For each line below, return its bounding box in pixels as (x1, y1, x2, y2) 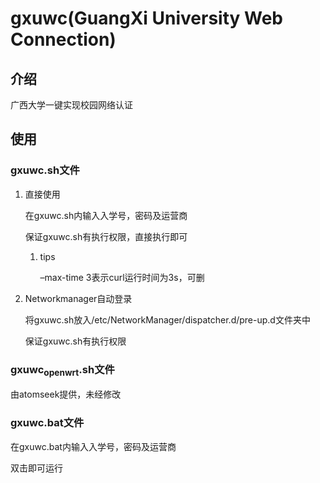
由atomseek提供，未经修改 (10, 388, 122, 401)
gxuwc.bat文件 (10, 416, 85, 430)
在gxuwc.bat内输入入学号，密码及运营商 (10, 440, 177, 452)
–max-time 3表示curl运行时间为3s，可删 (39, 271, 205, 283)
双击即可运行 (10, 462, 63, 474)
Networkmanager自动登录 (24, 292, 133, 304)
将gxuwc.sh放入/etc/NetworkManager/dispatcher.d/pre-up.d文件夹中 (24, 313, 311, 326)
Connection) (10, 28, 117, 51)
